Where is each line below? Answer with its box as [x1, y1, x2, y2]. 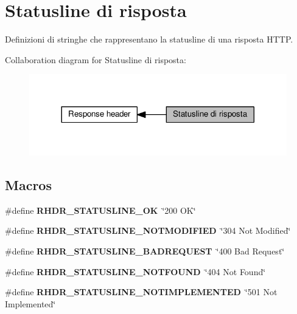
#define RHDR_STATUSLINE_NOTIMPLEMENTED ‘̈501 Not [5, 285, 278, 298]
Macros [5, 175, 52, 194]
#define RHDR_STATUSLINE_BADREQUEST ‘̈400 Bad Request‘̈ [5, 244, 285, 257]
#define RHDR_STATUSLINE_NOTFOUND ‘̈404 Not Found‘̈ [5, 265, 266, 278]
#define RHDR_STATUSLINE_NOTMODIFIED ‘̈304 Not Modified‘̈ [5, 224, 291, 237]
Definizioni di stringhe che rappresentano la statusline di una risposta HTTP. [5, 33, 293, 46]
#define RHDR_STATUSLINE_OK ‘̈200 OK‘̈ [5, 203, 196, 216]
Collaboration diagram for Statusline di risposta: [5, 53, 186, 66]
